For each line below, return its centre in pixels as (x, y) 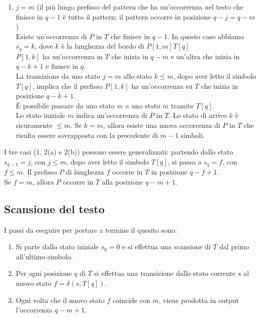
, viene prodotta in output (199, 300)
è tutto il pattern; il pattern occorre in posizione (137, 16)
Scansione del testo (54, 208)
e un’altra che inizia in (205, 56)
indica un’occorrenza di (111, 115)
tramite (182, 105)
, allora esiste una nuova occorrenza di (162, 125)
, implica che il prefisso (67, 86)
